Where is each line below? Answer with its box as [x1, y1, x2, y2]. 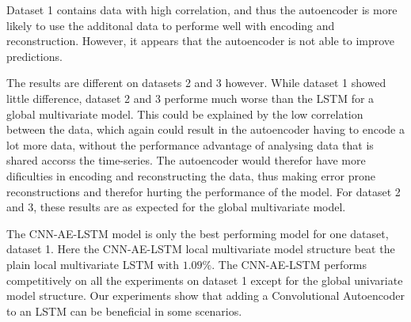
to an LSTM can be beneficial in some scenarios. [6, 302, 242, 319]
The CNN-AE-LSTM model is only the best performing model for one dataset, [6, 225, 389, 241]
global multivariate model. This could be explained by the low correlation [6, 105, 363, 122]
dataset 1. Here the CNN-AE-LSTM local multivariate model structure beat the [6, 241, 395, 257]
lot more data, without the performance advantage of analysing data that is [6, 136, 374, 153]
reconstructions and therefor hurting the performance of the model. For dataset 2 [6, 183, 401, 199]
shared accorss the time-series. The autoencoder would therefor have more [6, 152, 366, 169]
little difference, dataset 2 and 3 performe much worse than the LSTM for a [6, 89, 375, 106]
